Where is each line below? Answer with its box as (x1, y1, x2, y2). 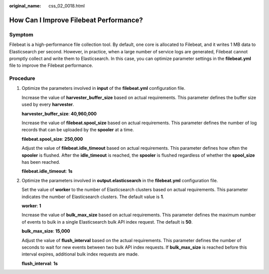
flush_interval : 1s (21, 260, 58, 267)
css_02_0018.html (48, 3, 85, 8)
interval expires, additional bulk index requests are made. (21, 251, 139, 257)
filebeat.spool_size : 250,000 (21, 136, 83, 142)
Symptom (9, 31, 33, 38)
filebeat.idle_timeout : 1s (21, 168, 73, 174)
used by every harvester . (21, 101, 74, 107)
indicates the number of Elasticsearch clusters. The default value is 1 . (21, 194, 164, 200)
